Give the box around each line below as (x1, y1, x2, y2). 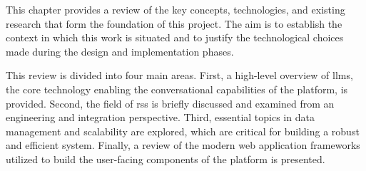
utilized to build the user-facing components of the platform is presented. (6, 151, 325, 166)
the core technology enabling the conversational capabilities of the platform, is (6, 81, 348, 96)
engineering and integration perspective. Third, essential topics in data (6, 110, 315, 125)
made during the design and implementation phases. (6, 43, 234, 58)
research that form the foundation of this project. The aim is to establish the (6, 16, 342, 31)
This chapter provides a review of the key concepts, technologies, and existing (6, 2, 345, 16)
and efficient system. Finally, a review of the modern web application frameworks (6, 138, 360, 152)
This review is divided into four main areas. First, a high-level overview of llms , (6, 68, 353, 83)
